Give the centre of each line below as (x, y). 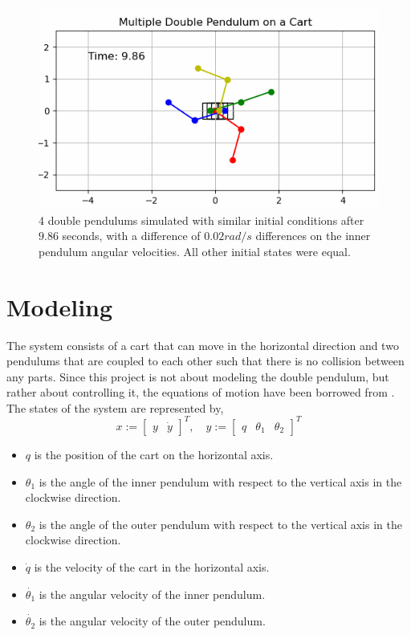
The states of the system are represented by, (115, 407)
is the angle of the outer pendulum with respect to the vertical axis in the (220, 524)
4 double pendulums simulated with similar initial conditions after (201, 220)
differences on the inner (313, 236)
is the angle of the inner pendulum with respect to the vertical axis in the (220, 481)
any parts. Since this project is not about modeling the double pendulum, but (198, 376)
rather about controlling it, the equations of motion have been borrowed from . (201, 392)
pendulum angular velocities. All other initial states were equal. (195, 251)
